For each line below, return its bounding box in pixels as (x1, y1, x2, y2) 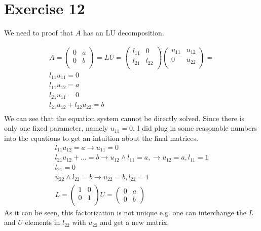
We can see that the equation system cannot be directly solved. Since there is (4, 112, 245, 123)
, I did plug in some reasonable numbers (132, 123, 257, 133)
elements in (25, 217, 60, 227)
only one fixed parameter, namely (4, 123, 108, 133)
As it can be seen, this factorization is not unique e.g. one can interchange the (4, 207, 246, 217)
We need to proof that (4, 27, 73, 38)
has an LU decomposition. (83, 27, 164, 38)
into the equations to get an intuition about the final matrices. (4, 132, 198, 143)
